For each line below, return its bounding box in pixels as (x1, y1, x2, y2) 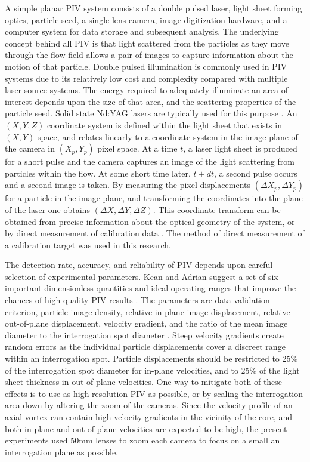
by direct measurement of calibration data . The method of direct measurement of (5, 227, 305, 239)
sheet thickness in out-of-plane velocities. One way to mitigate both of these (5, 375, 283, 388)
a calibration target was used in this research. (5, 238, 171, 251)
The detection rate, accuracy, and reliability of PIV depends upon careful (5, 258, 273, 271)
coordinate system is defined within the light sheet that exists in (46, 118, 282, 131)
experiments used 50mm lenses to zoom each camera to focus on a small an (5, 434, 280, 446)
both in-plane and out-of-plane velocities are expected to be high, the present (5, 422, 287, 435)
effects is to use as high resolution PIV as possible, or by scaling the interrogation (5, 387, 303, 399)
